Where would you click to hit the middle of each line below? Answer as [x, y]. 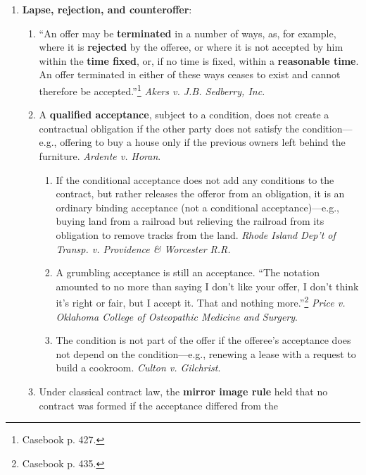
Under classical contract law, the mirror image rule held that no [183, 391]
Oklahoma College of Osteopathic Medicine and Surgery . [177, 316]
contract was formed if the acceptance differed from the [158, 405]
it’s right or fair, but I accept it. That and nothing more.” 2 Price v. [201, 301]
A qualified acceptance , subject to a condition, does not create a [184, 115]
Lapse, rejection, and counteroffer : [107, 9]
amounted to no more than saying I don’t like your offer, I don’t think [207, 286]
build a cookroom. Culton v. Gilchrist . [138, 368]
